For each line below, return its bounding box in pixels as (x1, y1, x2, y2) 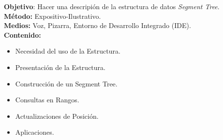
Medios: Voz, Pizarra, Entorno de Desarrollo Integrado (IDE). (4, 20, 191, 30)
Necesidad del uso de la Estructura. (15, 46, 120, 56)
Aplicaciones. (15, 127, 54, 137)
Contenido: (4, 29, 41, 40)
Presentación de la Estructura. (15, 62, 105, 72)
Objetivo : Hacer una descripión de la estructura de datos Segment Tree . (4, 1, 220, 11)
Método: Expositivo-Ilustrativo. (4, 11, 101, 21)
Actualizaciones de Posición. (15, 111, 99, 121)
